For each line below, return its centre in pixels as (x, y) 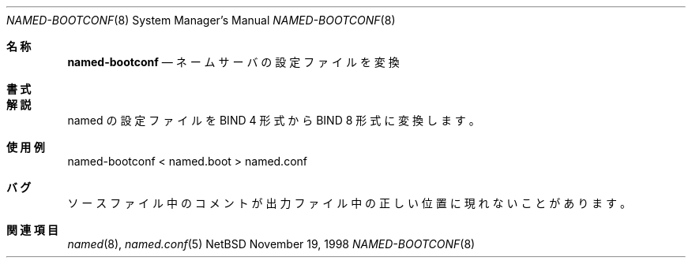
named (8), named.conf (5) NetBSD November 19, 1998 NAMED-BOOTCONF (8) (271, 244)
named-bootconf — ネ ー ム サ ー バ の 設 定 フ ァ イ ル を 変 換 (233, 62)
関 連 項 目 (32, 230)
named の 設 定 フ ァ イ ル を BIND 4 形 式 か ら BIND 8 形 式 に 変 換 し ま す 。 (274, 120)
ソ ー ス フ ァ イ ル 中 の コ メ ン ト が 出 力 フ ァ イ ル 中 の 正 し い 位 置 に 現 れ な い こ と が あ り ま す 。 (349, 203)
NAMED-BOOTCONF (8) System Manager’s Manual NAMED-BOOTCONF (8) (201, 20)
